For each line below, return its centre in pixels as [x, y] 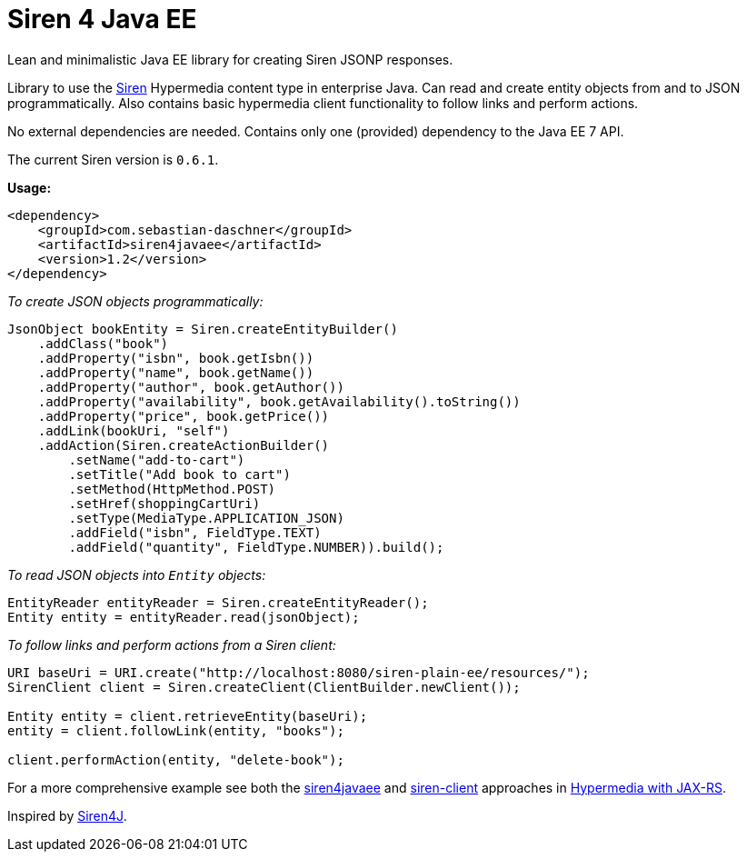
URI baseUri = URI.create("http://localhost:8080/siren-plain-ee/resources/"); [299, 672]
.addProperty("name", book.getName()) [176, 372]
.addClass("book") [103, 343]
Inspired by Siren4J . [67, 815]
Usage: [30, 187]
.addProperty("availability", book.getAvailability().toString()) [279, 401]
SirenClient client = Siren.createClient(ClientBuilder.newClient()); [264, 687]
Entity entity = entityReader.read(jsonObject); [184, 617]
